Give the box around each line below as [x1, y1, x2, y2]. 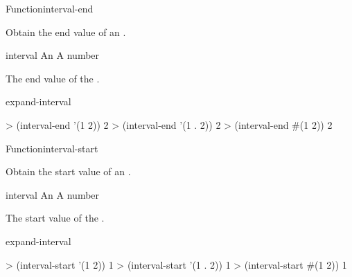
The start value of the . [6, 211, 105, 225]
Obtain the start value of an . [6, 164, 131, 179]
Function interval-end [6, 1, 94, 15]
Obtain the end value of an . [6, 24, 126, 39]
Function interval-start [6, 141, 98, 155]
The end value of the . [6, 71, 100, 85]
